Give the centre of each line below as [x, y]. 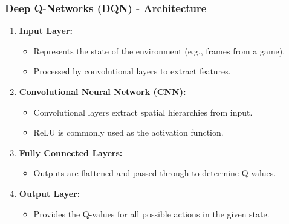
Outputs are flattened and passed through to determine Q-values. [155, 173]
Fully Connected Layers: [71, 152]
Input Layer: [46, 31]
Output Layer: [50, 193]
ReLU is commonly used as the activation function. [128, 132]
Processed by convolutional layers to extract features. [132, 71]
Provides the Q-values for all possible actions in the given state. [151, 213]
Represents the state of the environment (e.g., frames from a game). [159, 51]
